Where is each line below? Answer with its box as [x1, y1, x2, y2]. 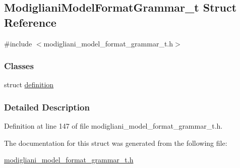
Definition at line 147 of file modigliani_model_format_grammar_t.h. [4, 121, 223, 131]
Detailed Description [4, 100, 90, 113]
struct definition [4, 79, 54, 90]
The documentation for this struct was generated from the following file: [4, 137, 227, 148]
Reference [4, 14, 56, 30]
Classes [4, 60, 34, 72]
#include [4, 38, 32, 48]
